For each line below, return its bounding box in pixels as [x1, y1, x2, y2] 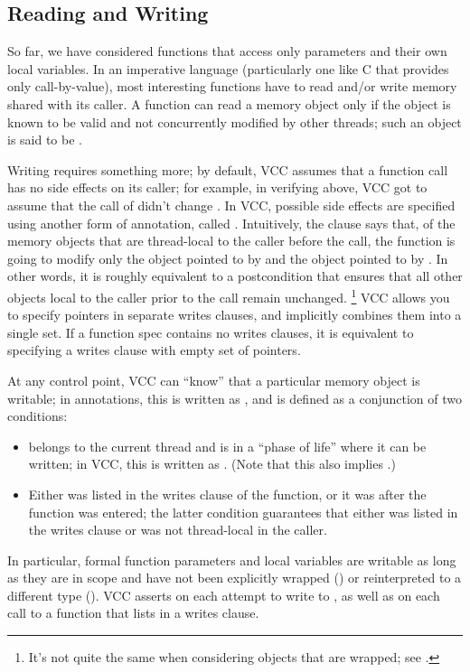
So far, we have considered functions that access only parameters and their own [7, 42, 447, 61]
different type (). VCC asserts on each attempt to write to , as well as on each [7, 585, 440, 604]
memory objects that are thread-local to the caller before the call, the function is [7, 231, 456, 250]
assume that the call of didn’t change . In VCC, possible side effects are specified [7, 195, 456, 214]
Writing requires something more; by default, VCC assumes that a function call [7, 160, 448, 179]
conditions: [7, 406, 68, 425]
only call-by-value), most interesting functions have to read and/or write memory [7, 77, 457, 96]
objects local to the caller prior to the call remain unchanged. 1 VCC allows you [7, 285, 450, 306]
